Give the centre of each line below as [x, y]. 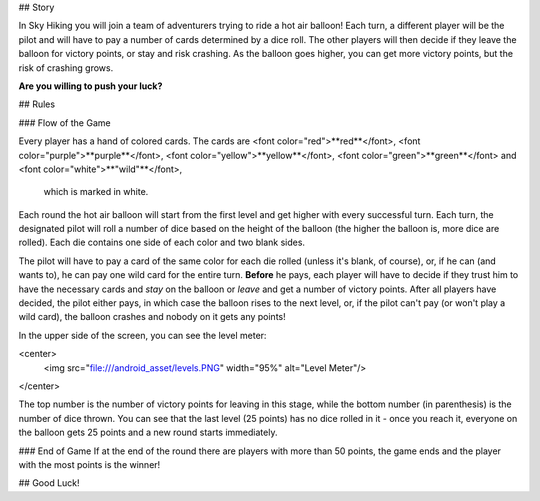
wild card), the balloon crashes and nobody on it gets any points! [152, 317]
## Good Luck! [49, 483]
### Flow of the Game [64, 122]
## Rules [36, 104]
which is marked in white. [96, 192]
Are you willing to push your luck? [90, 86]
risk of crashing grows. [66, 67]
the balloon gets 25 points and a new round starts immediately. [148, 432]
